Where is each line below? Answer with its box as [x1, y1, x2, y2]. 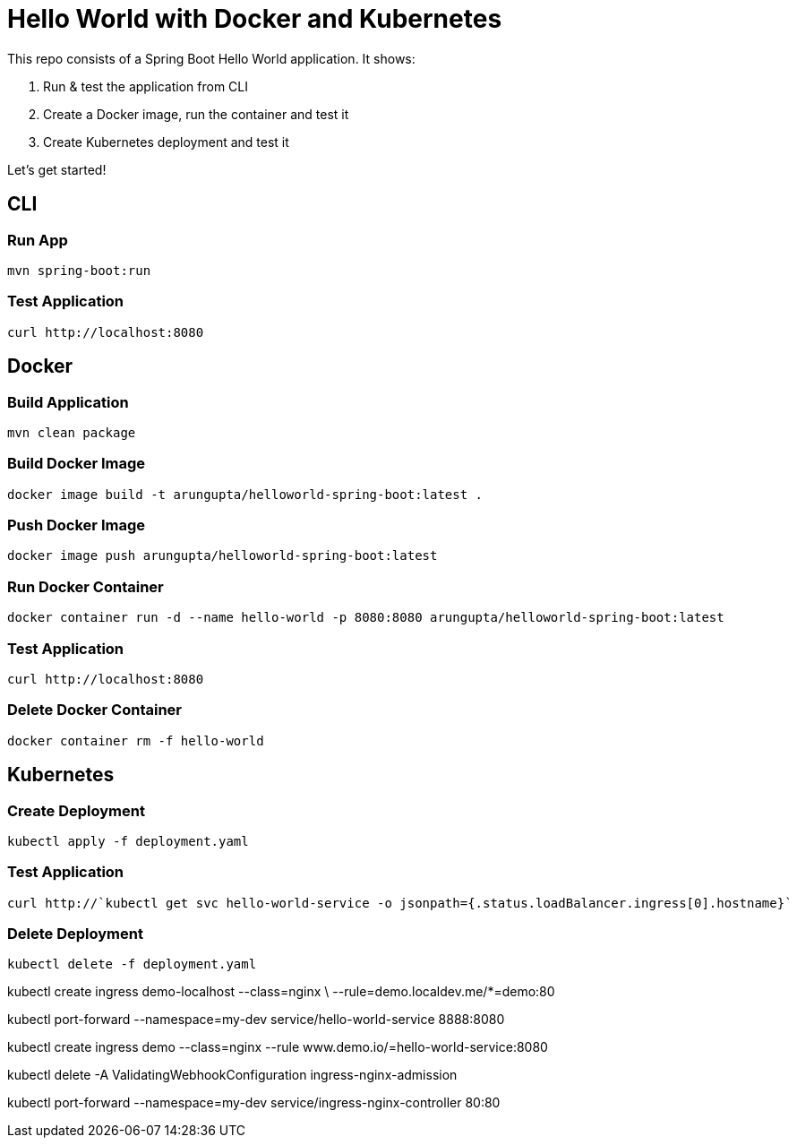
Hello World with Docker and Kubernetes [7, 4, 502, 34]
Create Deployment [7, 801, 145, 820]
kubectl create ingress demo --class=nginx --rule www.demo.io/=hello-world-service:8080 [7, 1039, 548, 1055]
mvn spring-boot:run [7, 263, 151, 278]
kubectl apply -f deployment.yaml [7, 833, 249, 848]
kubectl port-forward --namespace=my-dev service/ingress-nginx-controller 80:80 [7, 1095, 501, 1111]
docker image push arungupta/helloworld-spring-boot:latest [7, 548, 438, 564]
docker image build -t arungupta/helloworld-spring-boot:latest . [7, 486, 484, 502]
